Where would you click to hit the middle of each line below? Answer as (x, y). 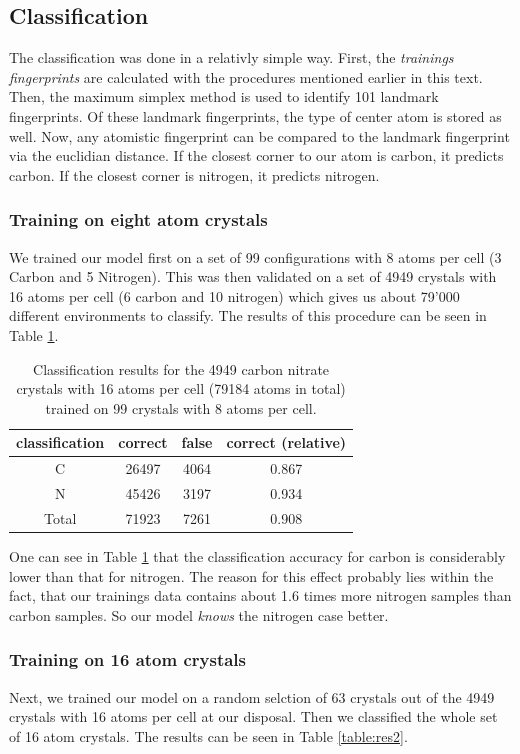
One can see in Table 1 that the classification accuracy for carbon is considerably (257, 555)
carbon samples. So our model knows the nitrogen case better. (199, 614)
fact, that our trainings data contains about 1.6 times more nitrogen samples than (260, 595)
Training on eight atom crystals (138, 219)
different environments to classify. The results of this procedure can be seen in (248, 315)
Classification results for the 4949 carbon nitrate (181, 368)
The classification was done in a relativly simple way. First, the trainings (231, 57)
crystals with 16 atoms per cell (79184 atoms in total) (181, 388)
